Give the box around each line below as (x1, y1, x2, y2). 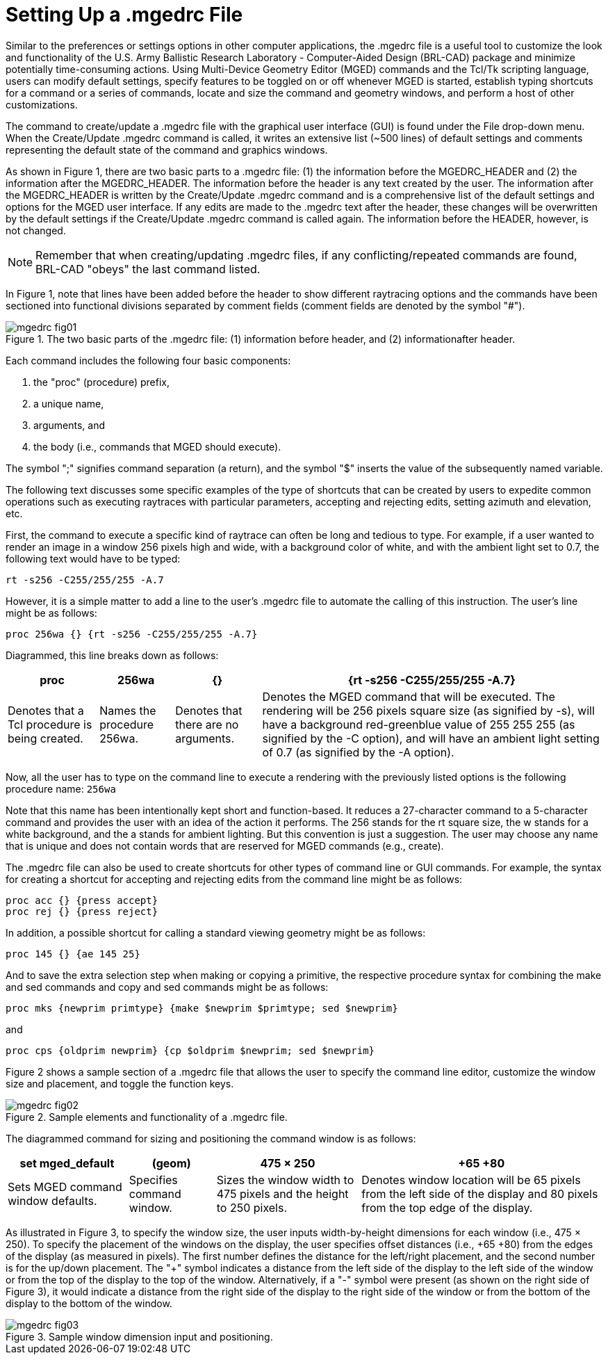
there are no (175, 717, 239, 731)
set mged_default (19, 1156, 115, 1170)
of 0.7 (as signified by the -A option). (262, 745, 454, 759)
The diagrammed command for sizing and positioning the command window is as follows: (6, 1132, 416, 1144)
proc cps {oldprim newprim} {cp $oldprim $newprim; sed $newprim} (6, 1044, 375, 1056)
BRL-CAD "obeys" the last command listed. (35, 261, 261, 276)
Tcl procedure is (8, 717, 92, 731)
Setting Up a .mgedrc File (6, 3, 243, 26)
